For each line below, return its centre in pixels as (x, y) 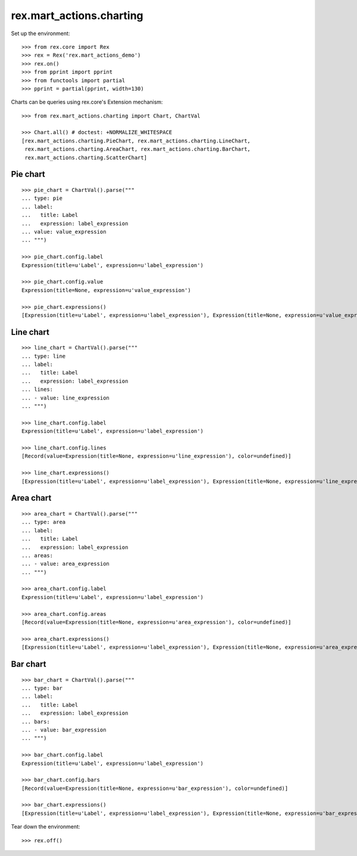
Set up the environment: (40, 33)
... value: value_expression (64, 232)
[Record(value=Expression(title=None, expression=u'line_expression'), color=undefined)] (156, 456)
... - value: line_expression (66, 398)
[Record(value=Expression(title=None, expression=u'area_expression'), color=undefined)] (156, 622)
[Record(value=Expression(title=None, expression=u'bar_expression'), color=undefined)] (155, 788)
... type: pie (42, 199)
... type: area (44, 522)
